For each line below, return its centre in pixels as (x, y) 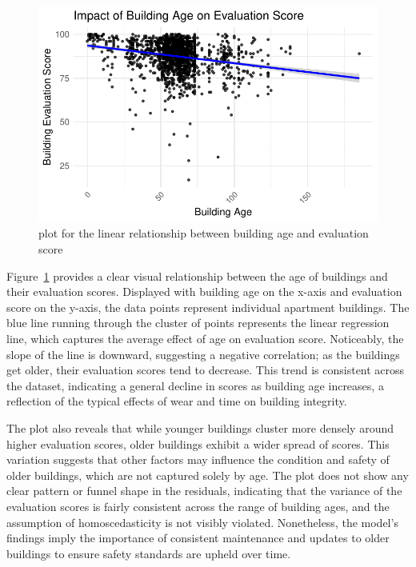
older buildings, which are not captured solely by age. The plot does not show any (208, 475)
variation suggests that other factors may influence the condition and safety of (198, 459)
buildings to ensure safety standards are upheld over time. (149, 553)
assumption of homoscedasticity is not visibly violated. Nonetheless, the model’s (202, 522)
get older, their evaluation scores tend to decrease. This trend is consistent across (206, 370)
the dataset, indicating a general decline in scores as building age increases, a (195, 385)
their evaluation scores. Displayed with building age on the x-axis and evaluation (204, 291)
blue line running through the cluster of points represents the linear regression (198, 323)
